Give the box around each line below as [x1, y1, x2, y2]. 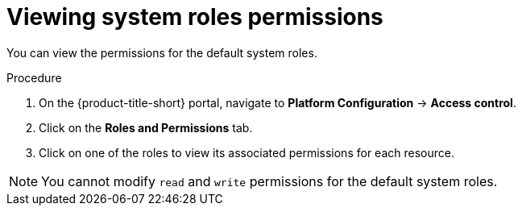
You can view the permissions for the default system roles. [6, 45, 317, 60]
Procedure [6, 70, 62, 85]
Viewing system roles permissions [6, 3, 383, 31]
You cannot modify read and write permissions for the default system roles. [41, 173, 498, 189]
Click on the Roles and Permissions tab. [39, 120, 253, 135]
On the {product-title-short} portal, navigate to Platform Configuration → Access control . [39, 95, 516, 110]
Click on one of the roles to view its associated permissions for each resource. [39, 145, 454, 160]
